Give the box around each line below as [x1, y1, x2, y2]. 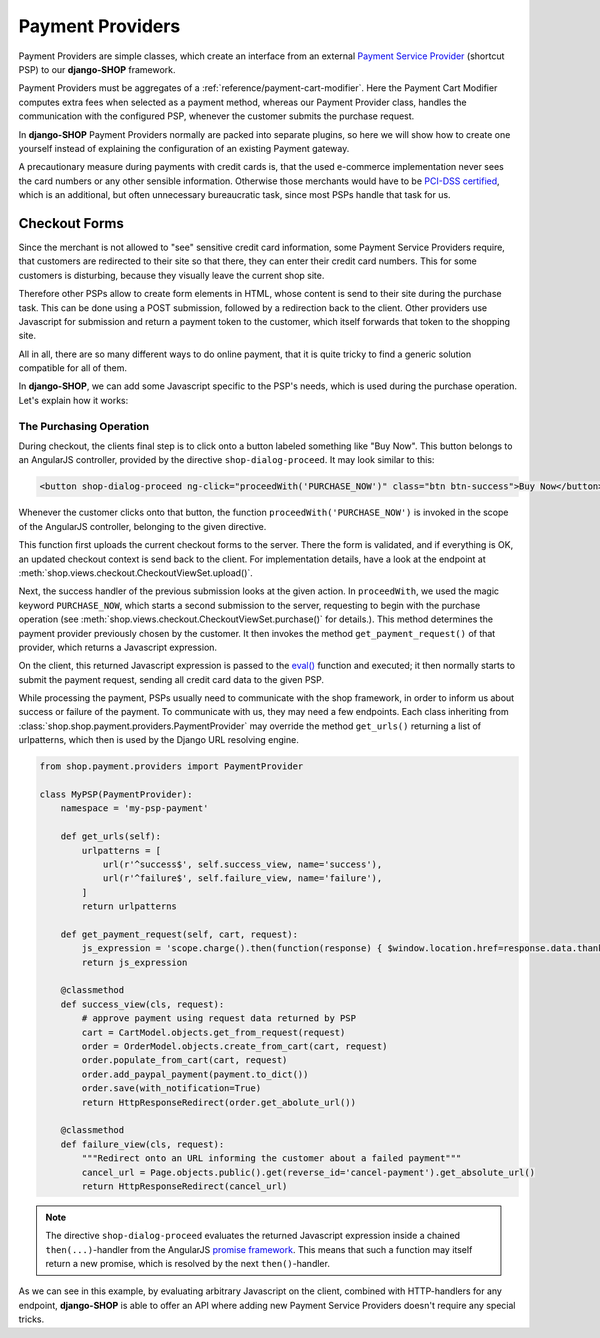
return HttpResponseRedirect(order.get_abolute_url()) [81, 1096, 357, 1108]
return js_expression [81, 956, 188, 968]
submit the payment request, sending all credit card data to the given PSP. [18, 673, 325, 685]
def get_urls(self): [60, 831, 162, 842]
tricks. [18, 1313, 45, 1325]
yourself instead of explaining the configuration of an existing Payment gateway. [18, 142, 350, 154]
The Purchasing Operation [18, 419, 150, 433]
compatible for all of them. [18, 362, 128, 374]
